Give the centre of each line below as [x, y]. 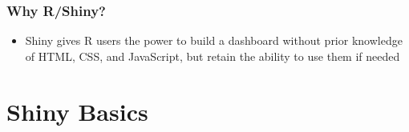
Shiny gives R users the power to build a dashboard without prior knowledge [214, 40]
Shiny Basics [77, 111]
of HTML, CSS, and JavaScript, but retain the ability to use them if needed [213, 56]
